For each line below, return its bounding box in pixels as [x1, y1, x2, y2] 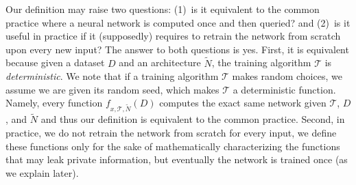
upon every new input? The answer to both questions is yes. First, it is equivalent [5, 42, 349, 56]
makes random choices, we [232, 69, 342, 83]
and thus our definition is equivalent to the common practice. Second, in [40, 112, 345, 126]
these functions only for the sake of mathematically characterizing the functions [5, 139, 340, 153]
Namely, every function [5, 96, 103, 110]
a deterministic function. [233, 82, 336, 96]
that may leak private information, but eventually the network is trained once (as [5, 152, 348, 167]
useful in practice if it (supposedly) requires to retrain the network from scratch [5, 29, 341, 43]
